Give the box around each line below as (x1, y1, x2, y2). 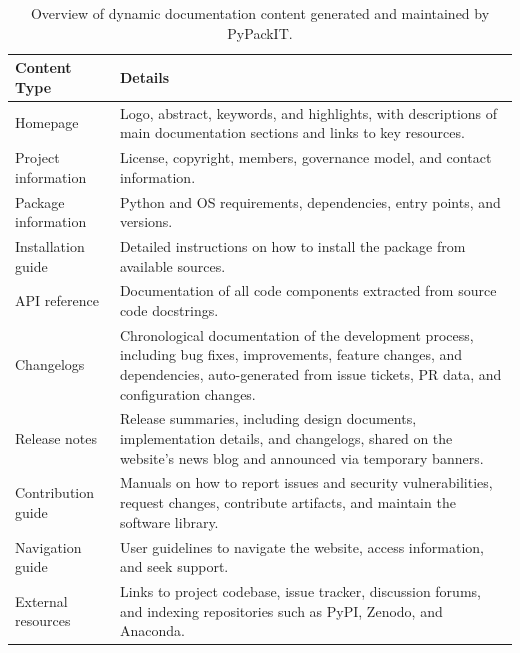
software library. (119, 511, 219, 532)
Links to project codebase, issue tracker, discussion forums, (119, 580, 481, 601)
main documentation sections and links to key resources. (119, 122, 465, 143)
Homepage (15, 112, 79, 133)
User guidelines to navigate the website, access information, (119, 536, 484, 557)
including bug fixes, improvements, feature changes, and (119, 344, 463, 365)
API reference (15, 290, 99, 311)
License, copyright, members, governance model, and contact (119, 147, 492, 168)
